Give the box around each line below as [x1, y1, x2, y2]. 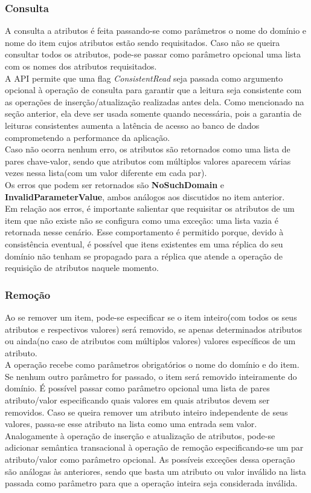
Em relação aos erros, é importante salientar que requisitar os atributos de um [5, 202, 295, 215]
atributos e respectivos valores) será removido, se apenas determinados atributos [5, 322, 303, 335]
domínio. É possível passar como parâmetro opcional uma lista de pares [5, 382, 270, 394]
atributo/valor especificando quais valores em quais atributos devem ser [5, 394, 270, 406]
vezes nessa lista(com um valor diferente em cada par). [5, 166, 207, 179]
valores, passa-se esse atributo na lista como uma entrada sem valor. [5, 417, 257, 430]
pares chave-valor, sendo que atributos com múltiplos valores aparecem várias [5, 154, 291, 167]
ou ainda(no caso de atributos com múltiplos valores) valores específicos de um [5, 335, 296, 347]
